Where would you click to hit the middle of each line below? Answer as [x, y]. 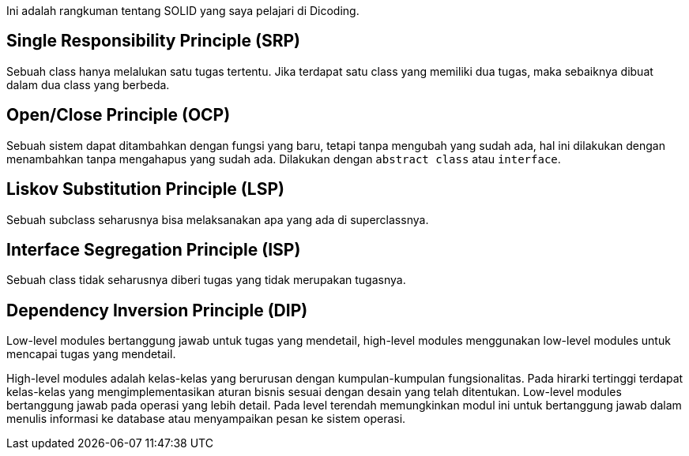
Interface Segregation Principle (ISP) [154, 249]
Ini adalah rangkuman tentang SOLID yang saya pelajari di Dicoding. [183, 11]
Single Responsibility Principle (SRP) [153, 41]
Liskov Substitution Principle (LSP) [145, 189]
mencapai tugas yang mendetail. [91, 354]
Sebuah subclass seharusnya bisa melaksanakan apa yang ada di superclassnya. [218, 219]
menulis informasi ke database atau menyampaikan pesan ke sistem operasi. [206, 419]
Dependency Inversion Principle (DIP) [157, 310]
